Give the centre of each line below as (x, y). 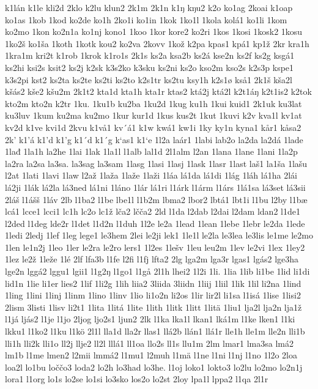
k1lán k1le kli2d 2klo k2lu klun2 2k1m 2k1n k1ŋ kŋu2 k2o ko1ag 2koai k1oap (149, 7)
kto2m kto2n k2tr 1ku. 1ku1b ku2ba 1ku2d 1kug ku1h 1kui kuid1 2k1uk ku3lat (153, 103)
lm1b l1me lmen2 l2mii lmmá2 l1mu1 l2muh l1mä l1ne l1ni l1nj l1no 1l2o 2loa (151, 355)
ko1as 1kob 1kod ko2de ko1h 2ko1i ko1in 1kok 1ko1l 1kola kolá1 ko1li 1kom (146, 19)
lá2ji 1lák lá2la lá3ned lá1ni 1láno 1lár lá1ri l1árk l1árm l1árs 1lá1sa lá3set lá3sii (155, 187)
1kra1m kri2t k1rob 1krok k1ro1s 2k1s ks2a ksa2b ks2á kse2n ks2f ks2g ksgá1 (150, 55)
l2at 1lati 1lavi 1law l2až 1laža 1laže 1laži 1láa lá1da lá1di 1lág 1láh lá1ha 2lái (151, 175)
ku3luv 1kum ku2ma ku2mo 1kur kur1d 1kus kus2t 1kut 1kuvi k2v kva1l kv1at (153, 115)
